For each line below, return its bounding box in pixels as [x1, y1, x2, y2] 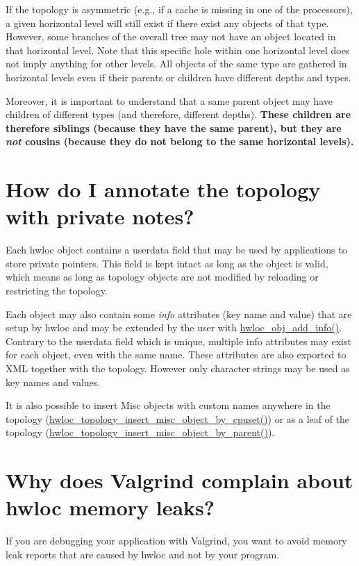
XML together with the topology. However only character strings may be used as [6, 361, 350, 375]
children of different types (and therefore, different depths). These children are [6, 107, 351, 122]
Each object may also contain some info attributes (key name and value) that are [6, 306, 352, 321]
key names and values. [6, 374, 101, 389]
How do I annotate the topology [6, 175, 321, 203]
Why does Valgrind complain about [6, 466, 353, 494]
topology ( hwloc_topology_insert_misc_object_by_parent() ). [6, 425, 275, 440]
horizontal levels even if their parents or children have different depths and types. [6, 69, 351, 84]
